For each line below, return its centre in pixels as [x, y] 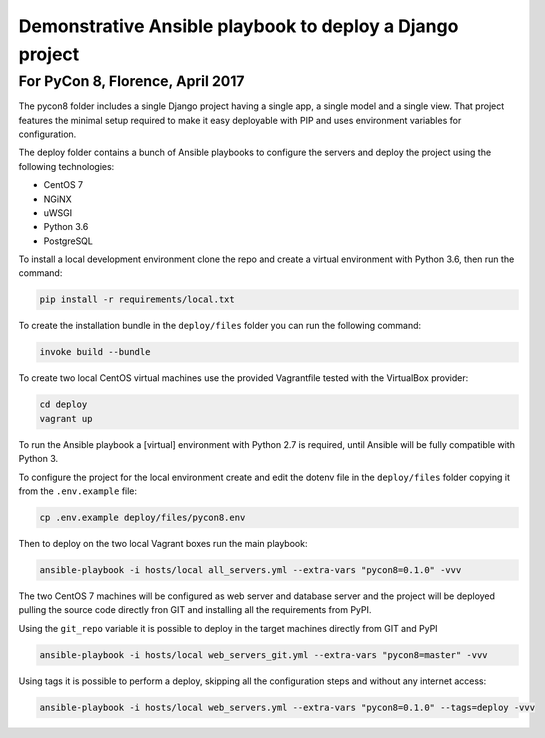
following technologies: [66, 166]
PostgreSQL [68, 241]
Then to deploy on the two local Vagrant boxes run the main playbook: [163, 543]
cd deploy [63, 404]
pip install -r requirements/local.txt [137, 299]
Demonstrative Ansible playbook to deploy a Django [238, 26]
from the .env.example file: [78, 491]
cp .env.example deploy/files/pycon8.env [142, 517]
